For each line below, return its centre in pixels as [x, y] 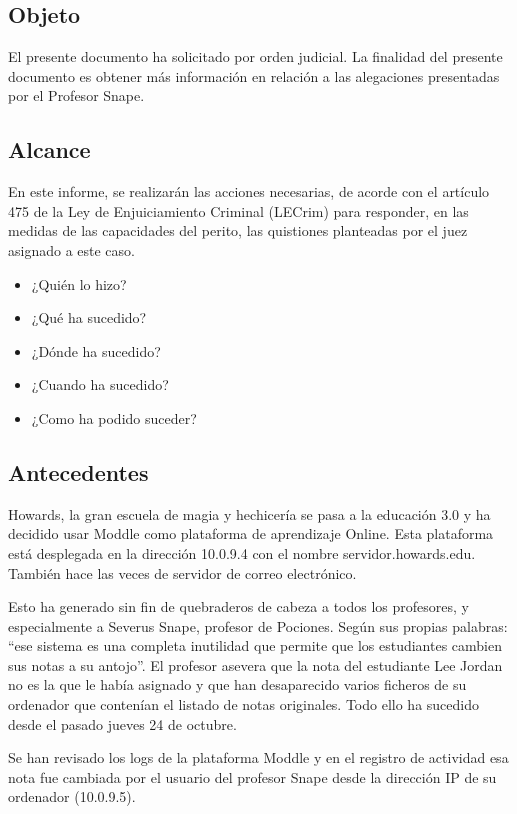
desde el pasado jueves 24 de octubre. [122, 723]
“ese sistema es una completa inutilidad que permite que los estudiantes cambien [255, 645]
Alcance [49, 149]
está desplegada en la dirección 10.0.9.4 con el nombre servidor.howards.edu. [242, 552]
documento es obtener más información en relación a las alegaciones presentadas [254, 75]
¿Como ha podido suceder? [114, 417]
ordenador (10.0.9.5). [72, 796]
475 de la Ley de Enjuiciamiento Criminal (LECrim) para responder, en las [238, 210]
